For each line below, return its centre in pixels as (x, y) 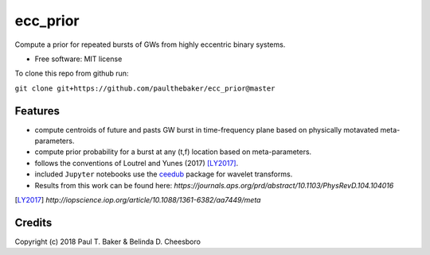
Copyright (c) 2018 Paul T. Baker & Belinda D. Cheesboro (107, 241)
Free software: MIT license (78, 59)
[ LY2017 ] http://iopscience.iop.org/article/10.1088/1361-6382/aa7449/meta (138, 199)
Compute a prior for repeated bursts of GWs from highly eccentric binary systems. (150, 44)
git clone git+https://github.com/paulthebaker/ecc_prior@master (145, 88)
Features (37, 111)
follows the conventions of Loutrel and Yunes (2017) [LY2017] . (137, 163)
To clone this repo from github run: (72, 73)
